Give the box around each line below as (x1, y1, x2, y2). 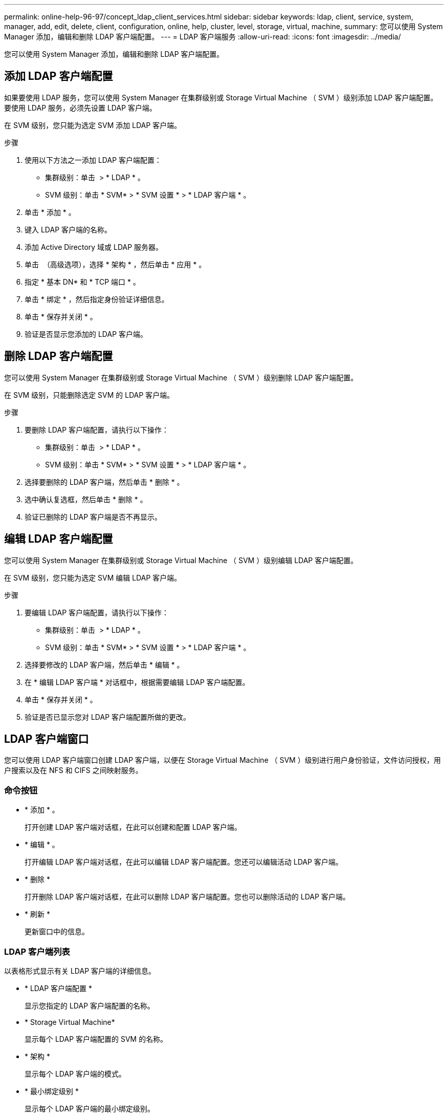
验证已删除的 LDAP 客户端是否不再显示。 (25, 512, 162, 521)
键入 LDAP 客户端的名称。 (25, 225, 112, 234)
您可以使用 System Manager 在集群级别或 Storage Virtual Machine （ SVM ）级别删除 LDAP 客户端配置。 (4, 373, 358, 382)
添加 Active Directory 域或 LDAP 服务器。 (25, 242, 163, 251)
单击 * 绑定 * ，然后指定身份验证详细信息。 (25, 294, 169, 304)
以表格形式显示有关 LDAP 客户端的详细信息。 (4, 966, 156, 975)
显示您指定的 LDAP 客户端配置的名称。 (25, 1001, 155, 1010)
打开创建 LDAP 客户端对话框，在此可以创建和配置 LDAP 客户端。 (25, 823, 242, 832)
